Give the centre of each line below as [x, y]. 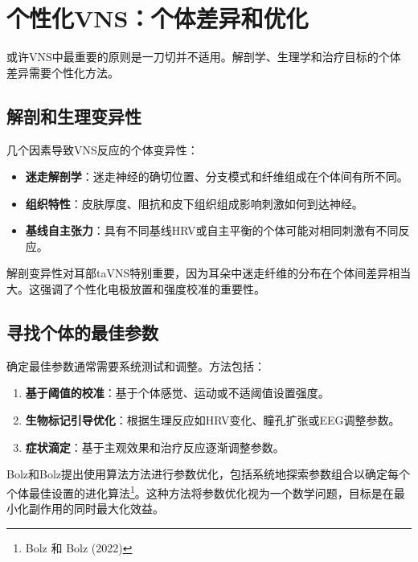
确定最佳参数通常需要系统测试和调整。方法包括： [136, 365]
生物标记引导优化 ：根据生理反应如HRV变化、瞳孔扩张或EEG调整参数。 [213, 420]
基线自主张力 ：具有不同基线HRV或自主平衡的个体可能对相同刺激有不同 [212, 230]
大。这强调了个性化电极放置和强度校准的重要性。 [136, 289]
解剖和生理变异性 [74, 115]
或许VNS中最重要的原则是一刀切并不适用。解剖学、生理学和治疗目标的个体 [204, 57]
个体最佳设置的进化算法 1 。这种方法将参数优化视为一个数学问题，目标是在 [200, 491]
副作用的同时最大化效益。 [96, 509]
